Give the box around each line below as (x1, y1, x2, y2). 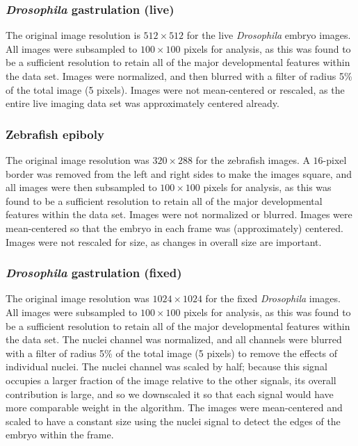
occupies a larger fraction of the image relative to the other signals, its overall (6, 372, 336, 387)
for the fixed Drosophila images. (205, 291, 341, 306)
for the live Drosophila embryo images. (186, 28, 351, 42)
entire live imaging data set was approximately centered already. (6, 96, 279, 110)
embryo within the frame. (6, 427, 114, 442)
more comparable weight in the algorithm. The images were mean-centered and (6, 400, 343, 415)
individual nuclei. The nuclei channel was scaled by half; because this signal (6, 359, 327, 374)
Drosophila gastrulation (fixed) (6, 264, 182, 281)
